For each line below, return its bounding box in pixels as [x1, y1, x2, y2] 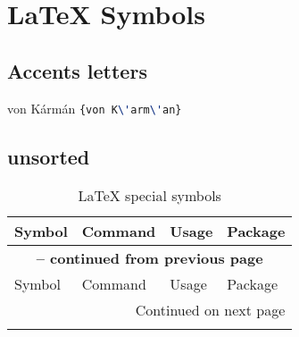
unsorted [7, 142, 90, 170]
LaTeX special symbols [78, 185, 221, 206]
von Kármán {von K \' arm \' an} [7, 98, 182, 117]
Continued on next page [135, 299, 286, 321]
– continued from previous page [36, 248, 263, 269]
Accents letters [7, 56, 147, 84]
